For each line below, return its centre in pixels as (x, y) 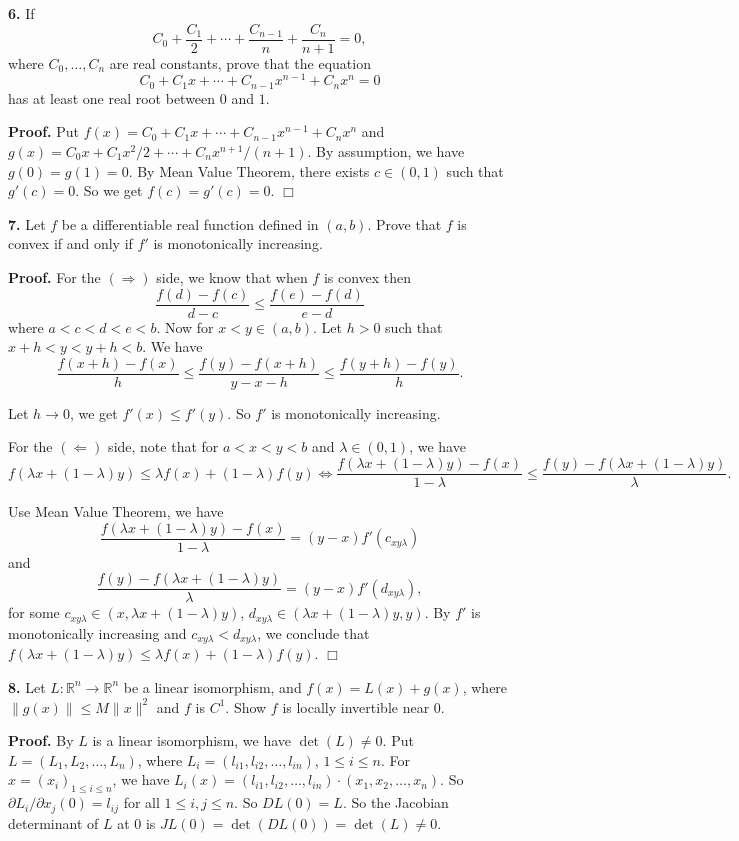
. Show (246, 706)
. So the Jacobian (395, 802)
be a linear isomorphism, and (212, 686)
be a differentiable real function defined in (190, 223)
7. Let (27, 223)
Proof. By (41, 740)
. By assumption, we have (386, 150)
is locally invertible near (356, 706)
